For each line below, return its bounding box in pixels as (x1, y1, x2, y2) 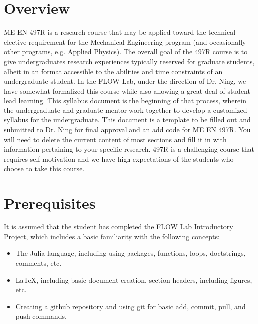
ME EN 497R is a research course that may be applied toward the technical (4, 27, 236, 37)
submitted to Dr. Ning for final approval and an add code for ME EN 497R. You (4, 124, 251, 135)
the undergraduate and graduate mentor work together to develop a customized (4, 105, 247, 115)
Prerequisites (4, 193, 96, 213)
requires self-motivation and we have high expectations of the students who (4, 153, 234, 164)
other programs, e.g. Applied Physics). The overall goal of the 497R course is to (4, 46, 248, 57)
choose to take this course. (4, 163, 85, 174)
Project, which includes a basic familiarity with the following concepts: (4, 231, 220, 241)
